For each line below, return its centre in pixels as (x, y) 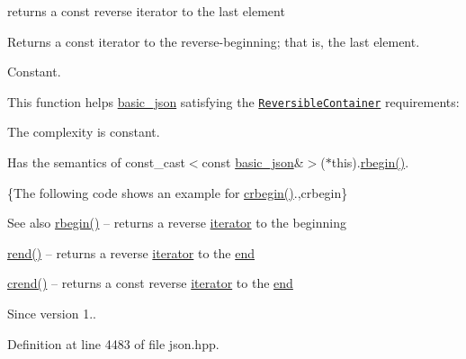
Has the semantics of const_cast (96, 162)
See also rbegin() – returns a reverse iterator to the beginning (177, 223)
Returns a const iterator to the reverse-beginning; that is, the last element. (214, 41)
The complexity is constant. (84, 132)
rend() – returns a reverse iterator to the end (131, 252)
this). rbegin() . (370, 162)
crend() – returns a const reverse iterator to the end (150, 283)
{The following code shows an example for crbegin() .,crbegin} (178, 192)
